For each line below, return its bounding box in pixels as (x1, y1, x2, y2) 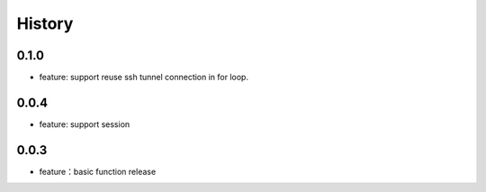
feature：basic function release (39, 166, 157, 177)
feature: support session (39, 118, 130, 130)
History (16, 14, 74, 33)
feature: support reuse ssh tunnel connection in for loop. (39, 72, 249, 83)
